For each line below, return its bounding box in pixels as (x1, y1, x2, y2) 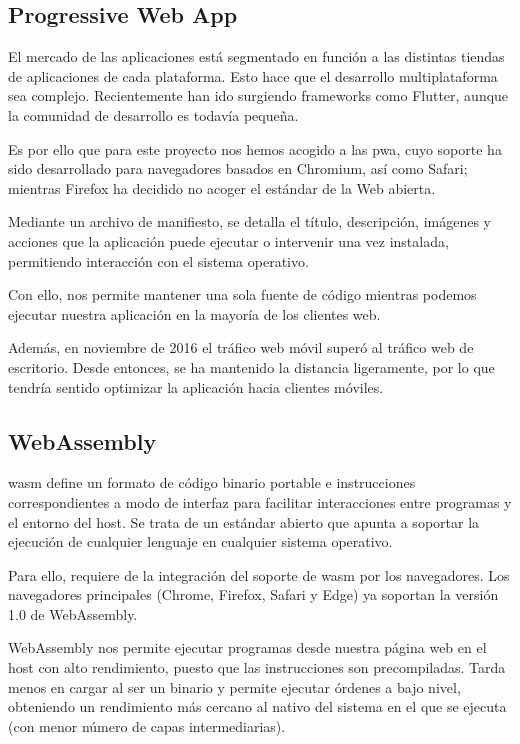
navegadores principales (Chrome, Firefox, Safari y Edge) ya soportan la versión (8, 584, 499, 605)
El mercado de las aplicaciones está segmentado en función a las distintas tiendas (8, 46, 505, 67)
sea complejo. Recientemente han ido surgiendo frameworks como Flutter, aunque (8, 85, 509, 106)
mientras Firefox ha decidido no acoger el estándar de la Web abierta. (8, 177, 436, 198)
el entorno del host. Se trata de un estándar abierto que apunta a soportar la (8, 511, 480, 532)
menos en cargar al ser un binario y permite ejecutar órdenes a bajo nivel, (8, 676, 461, 697)
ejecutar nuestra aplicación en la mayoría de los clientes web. (8, 303, 381, 324)
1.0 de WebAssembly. (8, 603, 138, 624)
